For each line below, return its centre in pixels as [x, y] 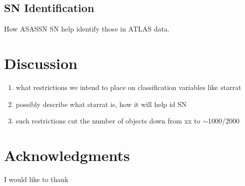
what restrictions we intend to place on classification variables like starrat [128, 87]
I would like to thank [36, 179]
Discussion [41, 63]
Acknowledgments [67, 155]
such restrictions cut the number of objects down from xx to [108, 121]
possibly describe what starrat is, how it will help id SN [101, 104]
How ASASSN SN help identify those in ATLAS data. [87, 29]
